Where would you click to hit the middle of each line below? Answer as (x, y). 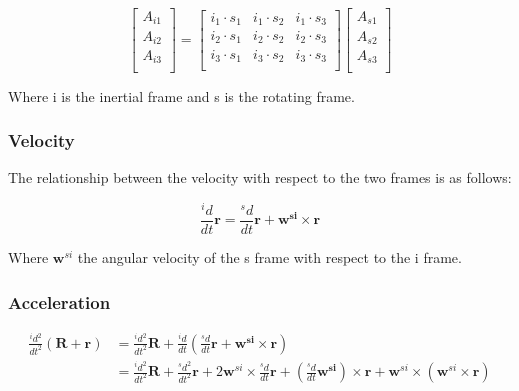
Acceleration (59, 301)
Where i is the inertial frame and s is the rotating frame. (181, 95)
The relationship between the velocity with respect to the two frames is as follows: (260, 177)
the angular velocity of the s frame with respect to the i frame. (269, 257)
